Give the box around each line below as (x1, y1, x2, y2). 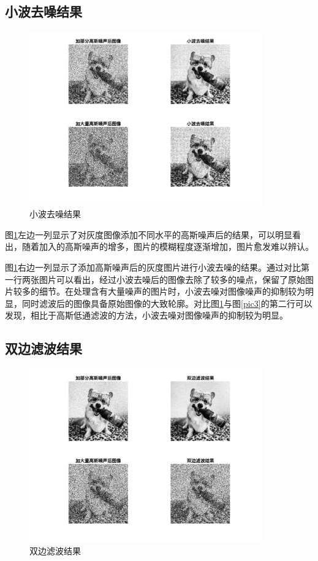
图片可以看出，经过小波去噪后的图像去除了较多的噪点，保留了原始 (39, 273, 305, 285)
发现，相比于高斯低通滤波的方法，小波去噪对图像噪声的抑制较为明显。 (5, 309, 288, 322)
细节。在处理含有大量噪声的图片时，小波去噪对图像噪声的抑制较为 (39, 285, 305, 298)
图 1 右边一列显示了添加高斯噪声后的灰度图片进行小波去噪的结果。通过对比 (5, 261, 301, 274)
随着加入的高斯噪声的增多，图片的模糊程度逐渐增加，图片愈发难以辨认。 (21, 240, 314, 253)
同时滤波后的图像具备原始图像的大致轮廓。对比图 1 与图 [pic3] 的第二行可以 (21, 296, 312, 309)
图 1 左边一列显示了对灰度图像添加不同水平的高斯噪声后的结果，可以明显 (5, 228, 292, 241)
